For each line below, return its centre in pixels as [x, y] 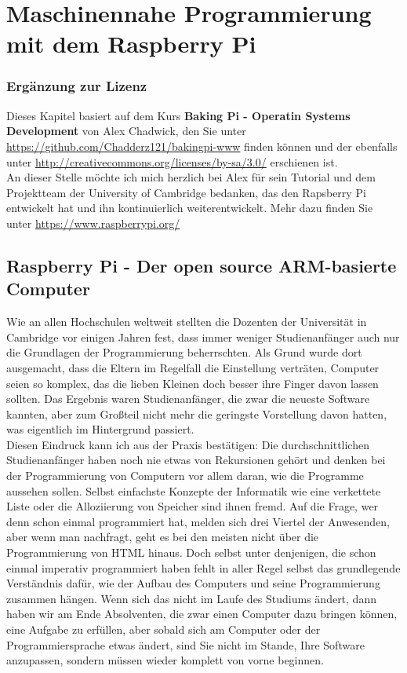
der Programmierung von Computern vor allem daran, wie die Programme [185, 475]
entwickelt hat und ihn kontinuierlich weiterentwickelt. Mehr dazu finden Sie [190, 208]
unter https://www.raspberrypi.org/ [93, 223]
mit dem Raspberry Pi [131, 44]
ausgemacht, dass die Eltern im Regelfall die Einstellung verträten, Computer [193, 367]
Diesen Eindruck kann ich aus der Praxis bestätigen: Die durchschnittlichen [188, 444]
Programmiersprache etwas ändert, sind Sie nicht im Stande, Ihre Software [185, 644]
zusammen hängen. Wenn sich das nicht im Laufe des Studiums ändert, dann [191, 598]
